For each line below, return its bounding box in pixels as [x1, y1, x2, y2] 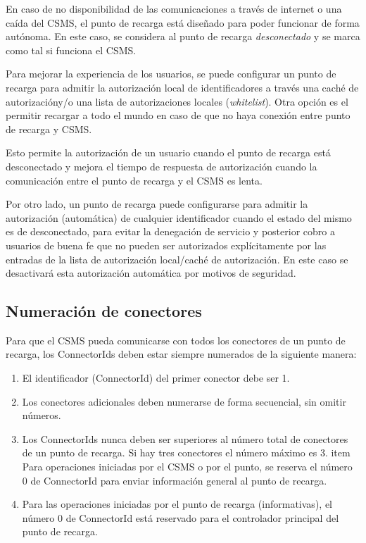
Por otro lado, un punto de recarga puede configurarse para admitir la [6, 196, 308, 211]
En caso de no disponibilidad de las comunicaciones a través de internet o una [6, 1, 342, 15]
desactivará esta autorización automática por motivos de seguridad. [6, 266, 296, 280]
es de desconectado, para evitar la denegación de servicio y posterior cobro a [6, 224, 335, 239]
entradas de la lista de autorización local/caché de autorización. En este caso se [6, 251, 348, 266]
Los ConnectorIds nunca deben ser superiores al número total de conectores [22, 431, 348, 446]
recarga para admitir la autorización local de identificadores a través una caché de [6, 80, 359, 94]
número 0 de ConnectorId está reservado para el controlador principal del [22, 510, 339, 525]
